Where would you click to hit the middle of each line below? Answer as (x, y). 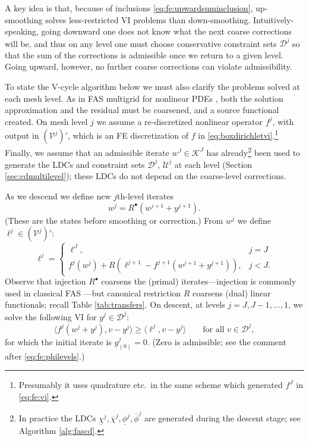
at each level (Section (213, 164)
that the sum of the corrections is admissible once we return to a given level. (144, 54)
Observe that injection (45, 281)
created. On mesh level (46, 121)
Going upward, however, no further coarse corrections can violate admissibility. (149, 66)
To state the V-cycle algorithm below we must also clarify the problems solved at (153, 87)
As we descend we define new (58, 196)
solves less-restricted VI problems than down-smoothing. (148, 19)
